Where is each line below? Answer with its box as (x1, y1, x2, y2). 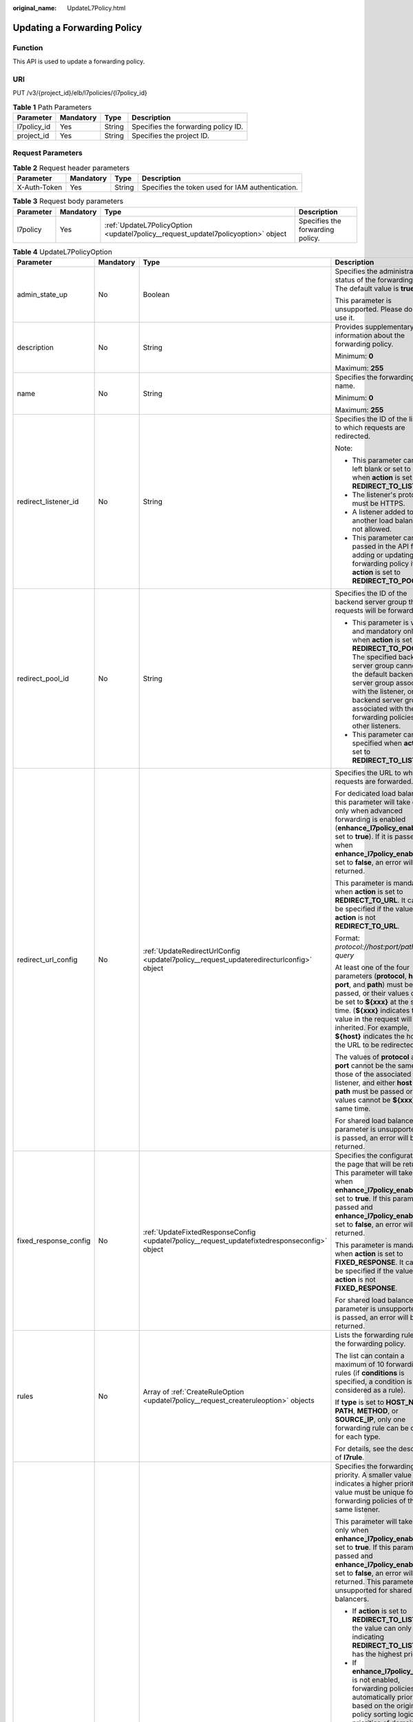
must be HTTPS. (352, 498, 405, 508)
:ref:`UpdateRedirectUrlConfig (142, 946, 240, 955)
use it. (335, 313, 355, 322)
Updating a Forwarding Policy (12, 21, 142, 34)
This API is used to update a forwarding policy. (12, 57, 145, 65)
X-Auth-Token (17, 183, 63, 192)
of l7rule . (335, 1452, 365, 1462)
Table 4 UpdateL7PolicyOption (12, 247, 113, 256)
